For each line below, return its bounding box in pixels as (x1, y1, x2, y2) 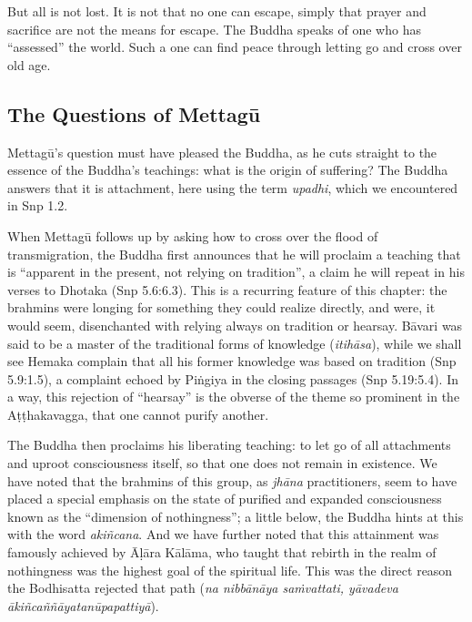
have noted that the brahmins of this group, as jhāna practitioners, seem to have (7, 471, 457, 490)
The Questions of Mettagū (7, 99, 261, 127)
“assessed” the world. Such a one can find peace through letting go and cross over (7, 37, 462, 56)
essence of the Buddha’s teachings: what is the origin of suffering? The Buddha (7, 160, 448, 179)
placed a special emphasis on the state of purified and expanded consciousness (7, 489, 442, 508)
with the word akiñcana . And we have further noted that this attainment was (7, 525, 439, 544)
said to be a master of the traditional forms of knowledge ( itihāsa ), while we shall (7, 333, 462, 352)
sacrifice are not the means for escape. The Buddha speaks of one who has (7, 19, 421, 38)
